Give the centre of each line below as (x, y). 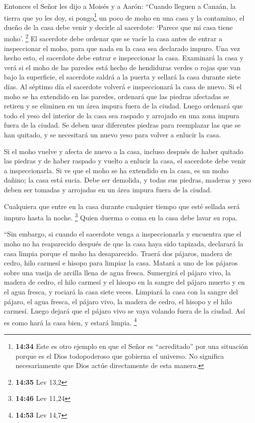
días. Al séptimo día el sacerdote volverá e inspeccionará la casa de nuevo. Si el (123, 87)
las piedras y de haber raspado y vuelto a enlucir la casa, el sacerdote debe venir (125, 161)
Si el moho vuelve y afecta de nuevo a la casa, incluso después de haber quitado (124, 151)
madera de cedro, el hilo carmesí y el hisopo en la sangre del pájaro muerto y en (125, 282)
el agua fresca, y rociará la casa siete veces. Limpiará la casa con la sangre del (121, 291)
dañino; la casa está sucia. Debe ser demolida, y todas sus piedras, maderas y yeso (127, 180)
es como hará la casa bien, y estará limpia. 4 (70, 321)
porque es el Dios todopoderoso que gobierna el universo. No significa (120, 356)
